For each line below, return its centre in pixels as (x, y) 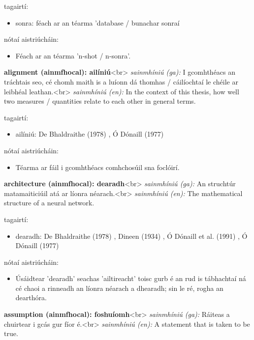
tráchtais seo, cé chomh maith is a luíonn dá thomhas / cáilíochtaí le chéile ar (121, 81)
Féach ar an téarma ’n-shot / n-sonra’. (73, 55)
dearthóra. (31, 297)
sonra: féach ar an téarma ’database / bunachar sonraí (97, 22)
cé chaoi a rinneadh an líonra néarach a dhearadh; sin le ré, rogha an (119, 288)
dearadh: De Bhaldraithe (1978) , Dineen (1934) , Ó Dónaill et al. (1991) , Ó (131, 236)
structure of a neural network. (49, 203)
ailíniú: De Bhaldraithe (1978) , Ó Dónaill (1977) (90, 134)
